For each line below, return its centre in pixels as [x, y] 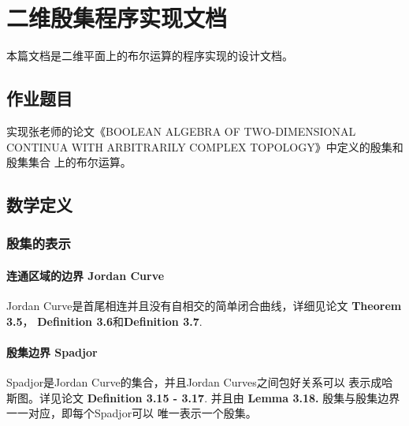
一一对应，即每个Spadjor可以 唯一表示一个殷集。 [132, 413]
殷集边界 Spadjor [52, 351]
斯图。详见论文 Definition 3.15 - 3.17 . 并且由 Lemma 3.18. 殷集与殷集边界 [203, 397]
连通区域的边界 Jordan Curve [86, 275]
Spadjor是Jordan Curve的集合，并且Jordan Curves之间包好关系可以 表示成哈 [200, 382]
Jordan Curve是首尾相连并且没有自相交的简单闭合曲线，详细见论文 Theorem [204, 306]
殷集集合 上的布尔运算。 [69, 162]
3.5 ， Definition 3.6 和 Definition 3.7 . [104, 321]
